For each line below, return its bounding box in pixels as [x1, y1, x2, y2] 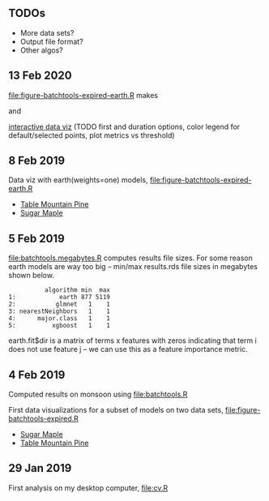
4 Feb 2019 [8, 368, 66, 382]
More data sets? [19, 28, 75, 37]
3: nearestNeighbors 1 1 [8, 307, 111, 315]
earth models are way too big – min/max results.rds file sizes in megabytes [8, 262, 258, 272]
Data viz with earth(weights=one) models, [8, 175, 148, 185]
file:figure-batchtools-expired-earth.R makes [8, 90, 159, 100]
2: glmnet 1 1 [8, 300, 111, 309]
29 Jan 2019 [8, 461, 72, 475]
